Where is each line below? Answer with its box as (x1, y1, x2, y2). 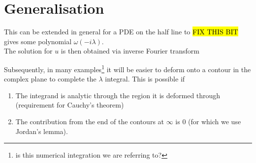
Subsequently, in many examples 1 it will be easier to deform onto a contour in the (4, 62, 251, 74)
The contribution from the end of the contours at (15, 116, 164, 126)
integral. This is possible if (105, 74, 185, 84)
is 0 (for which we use (175, 116, 241, 126)
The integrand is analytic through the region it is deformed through (15, 90, 221, 100)
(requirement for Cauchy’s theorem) (15, 100, 124, 110)
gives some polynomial (4, 36, 72, 46)
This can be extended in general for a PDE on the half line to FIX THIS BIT (4, 27, 238, 37)
